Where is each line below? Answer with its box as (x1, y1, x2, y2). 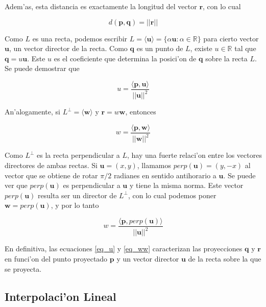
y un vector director (116, 253, 179, 264)
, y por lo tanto (51, 200, 99, 210)
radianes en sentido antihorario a (113, 170, 216, 180)
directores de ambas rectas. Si (5, 159, 98, 170)
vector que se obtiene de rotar (5, 170, 98, 180)
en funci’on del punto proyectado (5, 253, 108, 264)
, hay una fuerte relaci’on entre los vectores (127, 150, 262, 160)
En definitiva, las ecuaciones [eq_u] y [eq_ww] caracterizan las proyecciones (5, 243, 243, 254)
